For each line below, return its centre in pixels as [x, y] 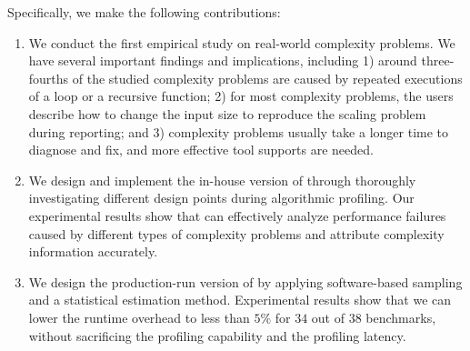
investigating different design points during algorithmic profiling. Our [221, 198]
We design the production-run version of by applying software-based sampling [245, 281]
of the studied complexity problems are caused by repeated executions [267, 78]
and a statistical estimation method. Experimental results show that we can [240, 300]
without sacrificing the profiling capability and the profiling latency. [217, 335]
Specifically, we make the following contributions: [144, 12]
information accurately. [93, 251]
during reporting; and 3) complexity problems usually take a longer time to [239, 131]
